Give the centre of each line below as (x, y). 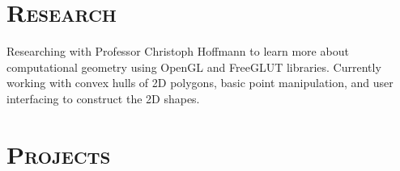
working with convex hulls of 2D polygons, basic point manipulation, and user (200, 83)
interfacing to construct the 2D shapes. (103, 98)
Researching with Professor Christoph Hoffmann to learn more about (178, 51)
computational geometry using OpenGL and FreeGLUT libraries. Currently (194, 67)
